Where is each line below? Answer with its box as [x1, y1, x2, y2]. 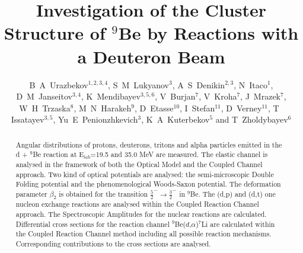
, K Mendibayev [81, 90, 141, 103]
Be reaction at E [33, 149, 84, 159]
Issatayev [11, 113, 44, 126]
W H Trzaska [19, 101, 71, 114]
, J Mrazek [240, 90, 281, 103]
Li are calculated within [201, 219, 275, 229]
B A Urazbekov [29, 78, 88, 91]
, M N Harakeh [74, 101, 132, 114]
